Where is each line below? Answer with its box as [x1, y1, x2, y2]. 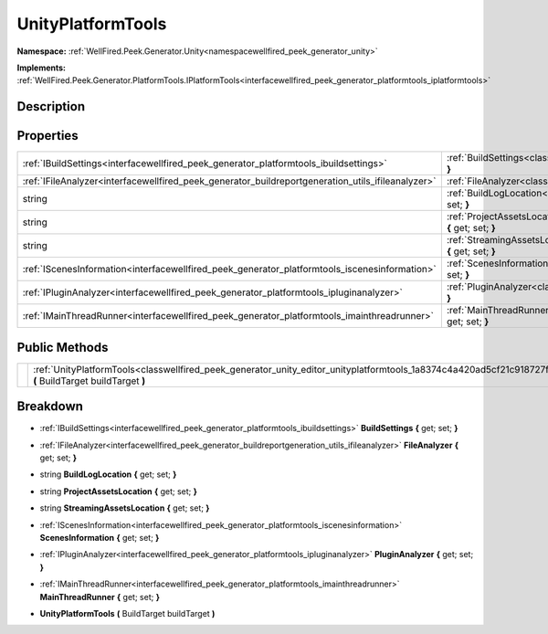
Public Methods [16, 339, 109, 355]
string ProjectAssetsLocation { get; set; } [39, 485, 198, 497]
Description [16, 99, 86, 114]
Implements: [16, 62, 67, 73]
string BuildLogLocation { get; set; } [39, 469, 177, 480]
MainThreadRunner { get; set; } [39, 591, 160, 602]
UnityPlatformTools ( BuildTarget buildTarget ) [39, 608, 216, 618]
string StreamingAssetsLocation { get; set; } [39, 502, 210, 513]
